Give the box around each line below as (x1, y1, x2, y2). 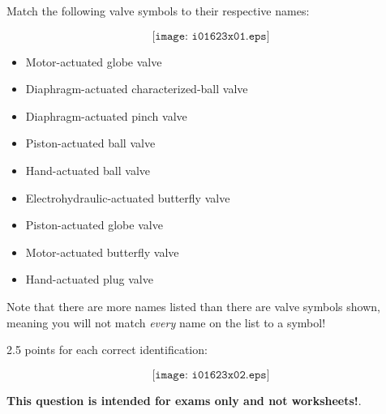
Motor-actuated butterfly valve (25, 243, 179, 260)
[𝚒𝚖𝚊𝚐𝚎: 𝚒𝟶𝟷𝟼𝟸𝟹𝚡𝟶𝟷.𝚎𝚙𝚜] (152, 30, 270, 42)
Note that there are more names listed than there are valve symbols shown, (6, 297, 380, 314)
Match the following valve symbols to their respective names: (6, 2, 310, 19)
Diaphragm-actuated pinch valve (25, 107, 187, 124)
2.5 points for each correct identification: (6, 341, 208, 358)
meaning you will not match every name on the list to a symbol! (6, 314, 326, 331)
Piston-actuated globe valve (25, 216, 163, 233)
